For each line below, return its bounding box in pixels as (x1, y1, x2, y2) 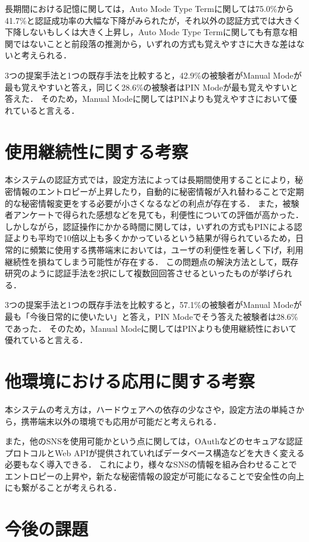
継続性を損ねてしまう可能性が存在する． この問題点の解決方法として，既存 (5, 255, 299, 267)
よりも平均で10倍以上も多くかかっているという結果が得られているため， (13, 232, 295, 244)
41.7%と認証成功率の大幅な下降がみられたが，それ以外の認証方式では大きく (5, 14, 301, 26)
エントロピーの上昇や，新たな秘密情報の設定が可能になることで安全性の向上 (5, 469, 305, 482)
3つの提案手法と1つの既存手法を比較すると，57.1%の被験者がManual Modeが (5, 298, 302, 311)
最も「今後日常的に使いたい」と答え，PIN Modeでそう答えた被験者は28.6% (5, 310, 298, 322)
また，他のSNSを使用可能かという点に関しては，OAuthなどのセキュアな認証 (5, 435, 303, 447)
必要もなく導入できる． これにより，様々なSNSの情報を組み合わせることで (5, 458, 297, 471)
